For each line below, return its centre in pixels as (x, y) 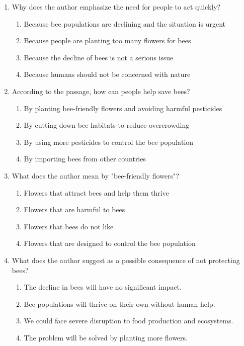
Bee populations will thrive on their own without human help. (119, 304)
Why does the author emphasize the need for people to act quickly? (116, 7)
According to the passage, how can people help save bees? (101, 91)
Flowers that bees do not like (69, 226)
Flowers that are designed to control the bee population (110, 243)
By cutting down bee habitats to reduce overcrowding (107, 125)
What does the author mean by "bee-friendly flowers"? (95, 175)
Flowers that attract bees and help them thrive (96, 192)
